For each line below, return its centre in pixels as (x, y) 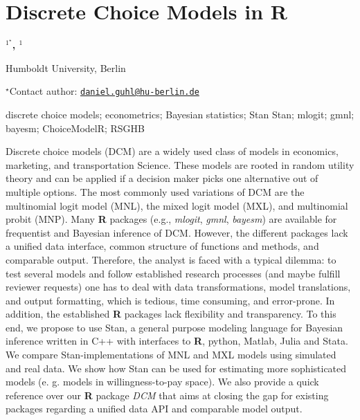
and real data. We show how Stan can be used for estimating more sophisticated (176, 368)
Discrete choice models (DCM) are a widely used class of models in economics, (172, 151)
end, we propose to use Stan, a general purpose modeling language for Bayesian (174, 327)
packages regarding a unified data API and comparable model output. (154, 409)
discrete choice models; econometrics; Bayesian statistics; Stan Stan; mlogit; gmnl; (180, 114)
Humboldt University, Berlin (66, 67)
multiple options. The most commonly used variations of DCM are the (155, 191)
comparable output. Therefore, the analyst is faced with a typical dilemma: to (171, 259)
